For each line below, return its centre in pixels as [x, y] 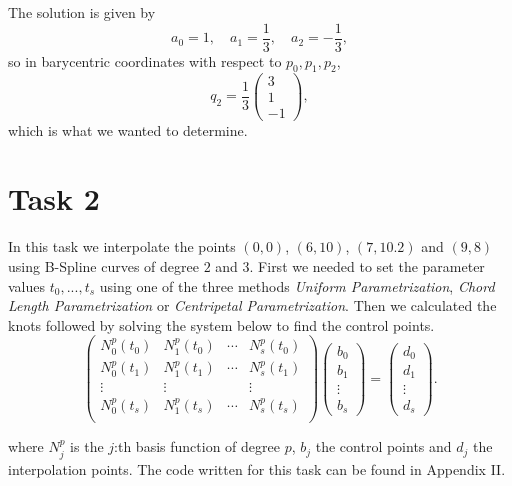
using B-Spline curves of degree [103, 265]
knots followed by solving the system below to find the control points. [221, 324]
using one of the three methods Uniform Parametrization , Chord [297, 285]
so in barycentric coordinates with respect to [145, 60]
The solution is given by [82, 12]
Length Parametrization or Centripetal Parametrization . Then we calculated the [252, 305]
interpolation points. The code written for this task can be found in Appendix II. [257, 468]
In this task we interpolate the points [122, 246]
